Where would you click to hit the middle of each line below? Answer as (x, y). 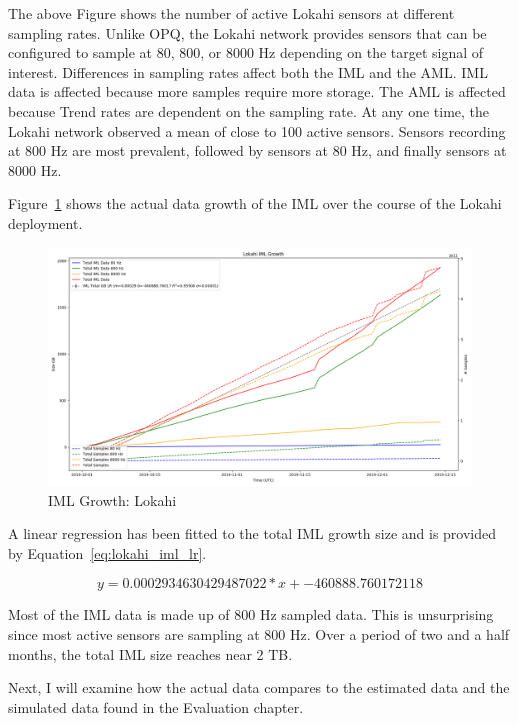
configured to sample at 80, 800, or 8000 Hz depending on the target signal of (246, 52)
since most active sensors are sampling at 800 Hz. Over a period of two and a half (259, 634)
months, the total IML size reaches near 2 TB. (150, 653)
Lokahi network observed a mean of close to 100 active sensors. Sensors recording (257, 130)
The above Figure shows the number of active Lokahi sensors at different (231, 13)
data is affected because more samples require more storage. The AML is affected (257, 91)
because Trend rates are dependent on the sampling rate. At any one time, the (249, 110)
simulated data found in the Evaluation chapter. (156, 706)
